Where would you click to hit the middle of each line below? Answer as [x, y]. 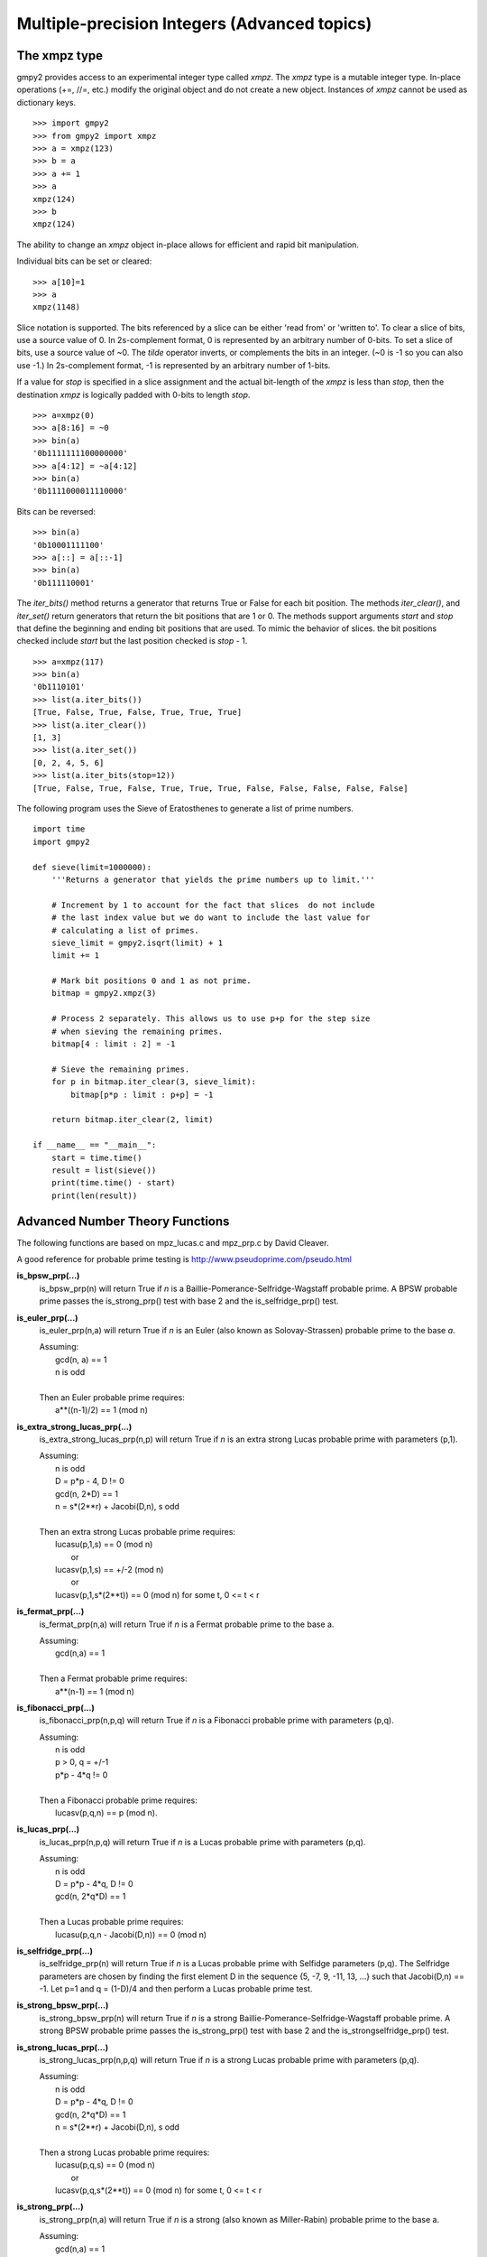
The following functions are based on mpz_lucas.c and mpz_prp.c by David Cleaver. [173, 1242]
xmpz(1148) [57, 307]
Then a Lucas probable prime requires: [111, 1922]
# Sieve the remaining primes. [120, 1069]
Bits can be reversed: [56, 511]
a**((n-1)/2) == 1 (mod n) [101, 1410]
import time [59, 829]
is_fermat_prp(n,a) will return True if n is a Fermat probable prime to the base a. [187, 1624]
